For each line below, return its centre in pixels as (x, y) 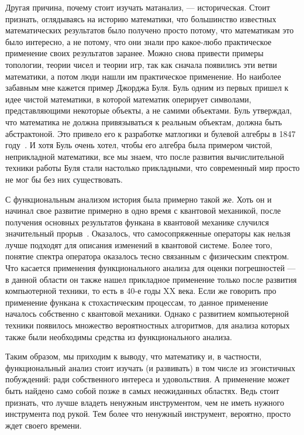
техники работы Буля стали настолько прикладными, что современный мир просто (153, 168)
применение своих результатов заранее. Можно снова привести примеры (134, 53)
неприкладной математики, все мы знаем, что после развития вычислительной (145, 156)
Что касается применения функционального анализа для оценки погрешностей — (151, 268)
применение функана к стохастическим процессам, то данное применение (137, 302)
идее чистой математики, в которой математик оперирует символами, (128, 99)
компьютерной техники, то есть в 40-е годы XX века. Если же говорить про (141, 291)
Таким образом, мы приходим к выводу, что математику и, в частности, (134, 356)
